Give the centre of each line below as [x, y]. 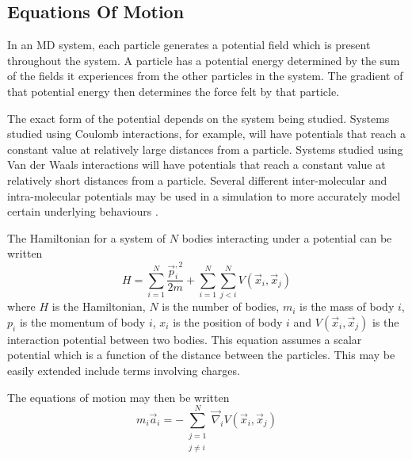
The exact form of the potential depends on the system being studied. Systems [198, 118]
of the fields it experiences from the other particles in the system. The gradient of [205, 76]
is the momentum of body [82, 321]
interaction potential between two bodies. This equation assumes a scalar [185, 339]
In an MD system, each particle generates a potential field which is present [189, 45]
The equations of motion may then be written [118, 397]
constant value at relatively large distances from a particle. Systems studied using [205, 149]
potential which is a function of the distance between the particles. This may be [201, 355]
